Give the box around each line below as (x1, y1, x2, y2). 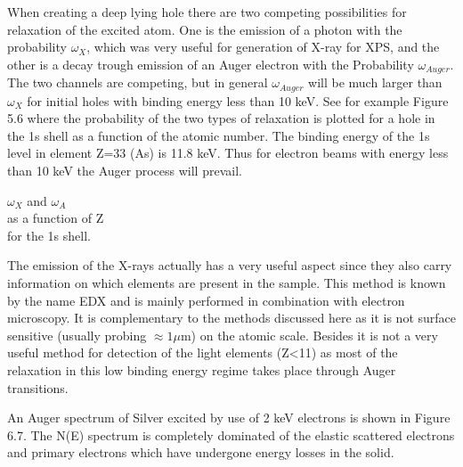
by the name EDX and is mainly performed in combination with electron (7, 291, 405, 309)
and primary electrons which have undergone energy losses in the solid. (7, 443, 394, 462)
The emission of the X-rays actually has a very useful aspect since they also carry (7, 256, 452, 274)
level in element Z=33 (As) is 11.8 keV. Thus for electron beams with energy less (7, 143, 449, 162)
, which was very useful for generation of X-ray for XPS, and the (86, 37, 440, 56)
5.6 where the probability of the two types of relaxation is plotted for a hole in (7, 109, 435, 127)
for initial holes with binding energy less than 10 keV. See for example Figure (27, 91, 449, 110)
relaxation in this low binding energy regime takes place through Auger (7, 361, 396, 379)
